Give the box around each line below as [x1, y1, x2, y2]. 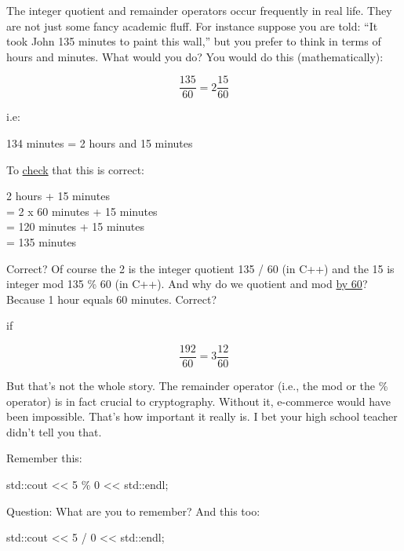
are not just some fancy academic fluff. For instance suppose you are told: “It [6, 17, 378, 34]
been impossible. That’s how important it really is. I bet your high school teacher [6, 408, 398, 425]
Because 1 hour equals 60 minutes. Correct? [6, 290, 217, 307]
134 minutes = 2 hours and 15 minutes [6, 135, 193, 151]
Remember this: [6, 450, 82, 466]
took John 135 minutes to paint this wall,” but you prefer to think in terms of [6, 33, 381, 49]
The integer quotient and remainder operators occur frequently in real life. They [6, 2, 392, 18]
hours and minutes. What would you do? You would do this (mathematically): [6, 48, 384, 64]
